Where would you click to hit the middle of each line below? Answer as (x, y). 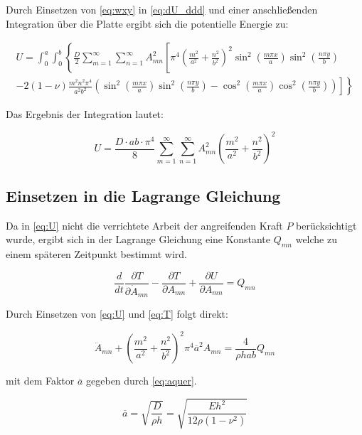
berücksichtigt (326, 225)
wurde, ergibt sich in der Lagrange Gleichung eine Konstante (138, 239)
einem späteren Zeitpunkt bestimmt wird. (96, 253)
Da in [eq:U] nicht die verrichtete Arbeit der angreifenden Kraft (144, 225)
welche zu (316, 239)
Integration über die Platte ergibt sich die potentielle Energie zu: (147, 23)
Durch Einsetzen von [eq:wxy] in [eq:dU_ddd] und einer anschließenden (162, 9)
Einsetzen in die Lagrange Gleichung (143, 195)
